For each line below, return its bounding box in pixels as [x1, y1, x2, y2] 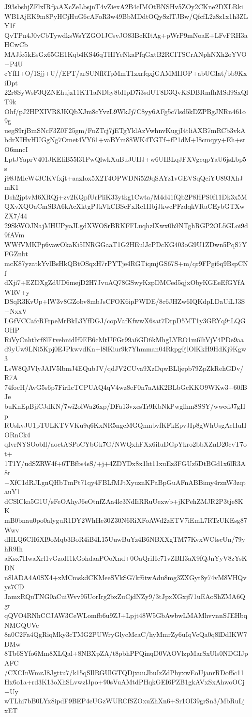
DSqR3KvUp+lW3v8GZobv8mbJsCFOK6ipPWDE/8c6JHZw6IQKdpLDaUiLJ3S [4, 296, 245, 306]
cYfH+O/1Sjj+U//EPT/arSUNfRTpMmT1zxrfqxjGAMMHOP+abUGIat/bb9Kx [4, 68, 247, 78]
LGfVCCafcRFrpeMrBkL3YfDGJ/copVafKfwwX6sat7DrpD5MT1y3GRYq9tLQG [4, 315, 246, 325]
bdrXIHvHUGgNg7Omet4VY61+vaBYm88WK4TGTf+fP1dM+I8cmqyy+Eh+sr [4, 134, 246, 145]
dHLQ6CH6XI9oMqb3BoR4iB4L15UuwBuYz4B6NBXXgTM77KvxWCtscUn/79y [4, 534, 245, 544]
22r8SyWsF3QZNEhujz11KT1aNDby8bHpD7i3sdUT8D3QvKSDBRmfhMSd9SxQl [4, 87, 248, 97]
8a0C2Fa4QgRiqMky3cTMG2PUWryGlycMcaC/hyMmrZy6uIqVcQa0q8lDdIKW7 [4, 629, 247, 639]
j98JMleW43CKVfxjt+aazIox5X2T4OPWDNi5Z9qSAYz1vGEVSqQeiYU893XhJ [4, 172, 243, 183]
